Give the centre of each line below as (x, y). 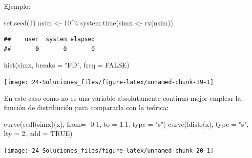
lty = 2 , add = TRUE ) (38, 133)
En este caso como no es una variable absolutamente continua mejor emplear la (123, 98)
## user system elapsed (50, 39)
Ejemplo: (17, 6)
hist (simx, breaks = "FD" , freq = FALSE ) (67, 65)
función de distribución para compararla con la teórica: (86, 107)
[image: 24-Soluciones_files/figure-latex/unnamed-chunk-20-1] (109, 151)
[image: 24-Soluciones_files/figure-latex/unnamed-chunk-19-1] (109, 82)
